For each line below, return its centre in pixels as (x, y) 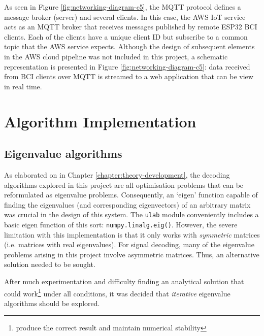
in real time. (23, 86)
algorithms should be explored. (52, 303)
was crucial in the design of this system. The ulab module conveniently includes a (131, 214)
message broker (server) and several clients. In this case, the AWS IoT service (125, 16)
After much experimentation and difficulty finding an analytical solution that (124, 281)
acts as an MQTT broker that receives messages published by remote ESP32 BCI (131, 27)
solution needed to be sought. (50, 264)
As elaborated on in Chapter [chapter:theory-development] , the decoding (117, 174)
